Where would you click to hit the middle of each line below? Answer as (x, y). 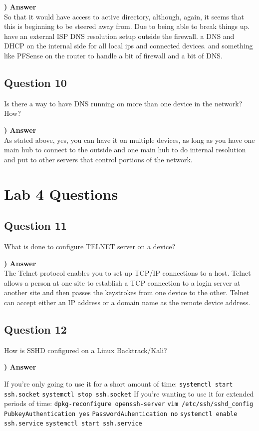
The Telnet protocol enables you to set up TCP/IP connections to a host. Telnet (128, 273)
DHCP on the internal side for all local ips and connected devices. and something (129, 46)
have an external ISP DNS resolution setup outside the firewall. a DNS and (119, 36)
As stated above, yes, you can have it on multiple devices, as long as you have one (129, 140)
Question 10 (35, 82)
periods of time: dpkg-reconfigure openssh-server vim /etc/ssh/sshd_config (129, 403)
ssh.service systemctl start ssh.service (73, 424)
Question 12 (35, 329)
